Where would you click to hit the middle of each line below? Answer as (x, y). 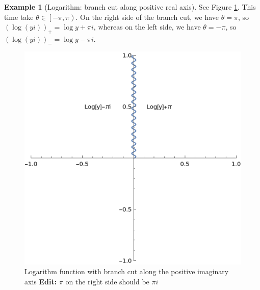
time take (19, 17)
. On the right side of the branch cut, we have (147, 17)
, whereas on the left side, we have (147, 27)
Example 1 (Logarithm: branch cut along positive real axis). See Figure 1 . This (130, 7)
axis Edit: (41, 281)
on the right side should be (107, 281)
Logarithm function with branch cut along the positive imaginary (127, 271)
